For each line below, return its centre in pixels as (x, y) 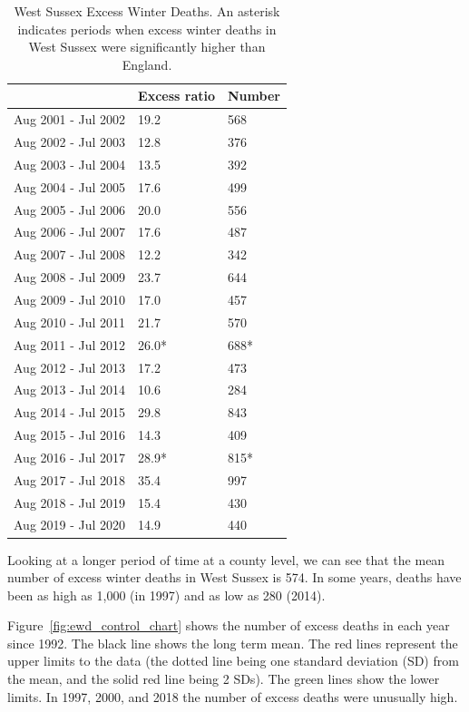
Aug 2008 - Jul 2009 (70, 277)
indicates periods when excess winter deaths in (147, 29)
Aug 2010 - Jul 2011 (70, 322)
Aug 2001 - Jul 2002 (70, 119)
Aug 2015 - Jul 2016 (70, 435)
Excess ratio (177, 96)
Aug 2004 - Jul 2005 (70, 186)
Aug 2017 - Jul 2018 (70, 479)
